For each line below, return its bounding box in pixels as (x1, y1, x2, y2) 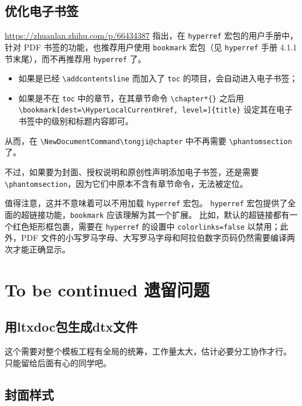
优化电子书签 (5, 2, 78, 20)
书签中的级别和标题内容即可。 (18, 115, 133, 127)
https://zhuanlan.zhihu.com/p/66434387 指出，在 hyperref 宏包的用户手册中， (5, 29, 298, 42)
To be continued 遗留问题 (5, 277, 210, 301)
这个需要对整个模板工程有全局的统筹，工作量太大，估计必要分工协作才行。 (5, 344, 291, 357)
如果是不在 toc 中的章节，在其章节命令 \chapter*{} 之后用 (18, 91, 244, 104)
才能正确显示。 (12, 243, 70, 255)
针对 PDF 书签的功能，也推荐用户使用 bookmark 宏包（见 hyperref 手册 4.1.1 (5, 40, 297, 53)
